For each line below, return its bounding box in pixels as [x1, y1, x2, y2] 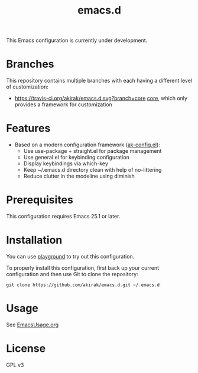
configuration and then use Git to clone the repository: [6, 270, 138, 277]
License [6, 342, 46, 355]
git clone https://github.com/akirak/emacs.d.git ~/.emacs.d [6, 282, 160, 288]
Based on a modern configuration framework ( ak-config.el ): [14, 141, 161, 148]
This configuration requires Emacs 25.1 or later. [6, 213, 121, 220]
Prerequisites [6, 193, 74, 207]
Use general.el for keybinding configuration [23, 154, 130, 161]
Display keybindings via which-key [23, 160, 108, 167]
